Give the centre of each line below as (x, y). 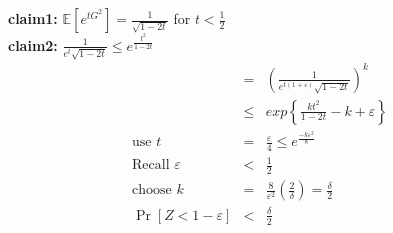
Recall (151, 165)
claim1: (33, 18)
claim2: (33, 44)
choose (152, 190)
